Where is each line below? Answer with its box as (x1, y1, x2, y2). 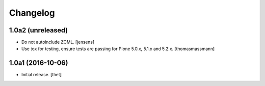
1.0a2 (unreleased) (9, 26, 68, 34)
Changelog (9, 7, 55, 18)
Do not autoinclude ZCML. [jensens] (21, 39, 95, 45)
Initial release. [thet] (21, 72, 62, 78)
